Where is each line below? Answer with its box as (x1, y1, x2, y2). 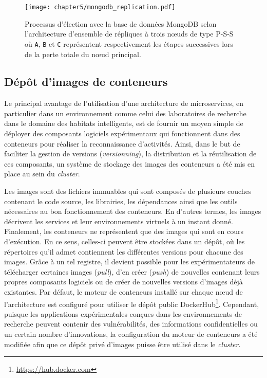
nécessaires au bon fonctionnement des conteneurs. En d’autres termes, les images (4, 206, 261, 217)
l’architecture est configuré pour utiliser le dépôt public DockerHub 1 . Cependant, (4, 297, 259, 309)
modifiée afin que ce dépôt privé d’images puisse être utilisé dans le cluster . (4, 338, 241, 349)
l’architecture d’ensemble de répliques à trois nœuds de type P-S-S (25, 28, 234, 39)
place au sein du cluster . (4, 168, 80, 179)
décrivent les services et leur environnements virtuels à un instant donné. (4, 215, 233, 226)
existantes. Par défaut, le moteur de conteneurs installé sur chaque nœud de (4, 286, 243, 297)
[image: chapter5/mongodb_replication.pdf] (25, 4, 176, 11)
